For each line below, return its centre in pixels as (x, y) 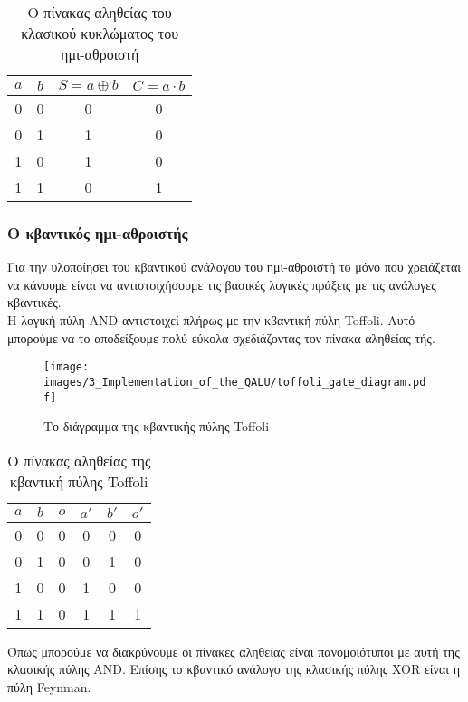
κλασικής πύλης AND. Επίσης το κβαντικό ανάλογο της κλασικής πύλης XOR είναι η (234, 669)
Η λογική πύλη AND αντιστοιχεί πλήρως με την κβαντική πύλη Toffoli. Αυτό (211, 320)
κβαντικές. (34, 302)
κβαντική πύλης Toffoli (79, 481)
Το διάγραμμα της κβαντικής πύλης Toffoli (157, 426)
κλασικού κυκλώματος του (100, 33)
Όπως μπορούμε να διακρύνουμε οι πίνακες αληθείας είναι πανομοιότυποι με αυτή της (234, 651)
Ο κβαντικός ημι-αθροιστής (98, 232)
